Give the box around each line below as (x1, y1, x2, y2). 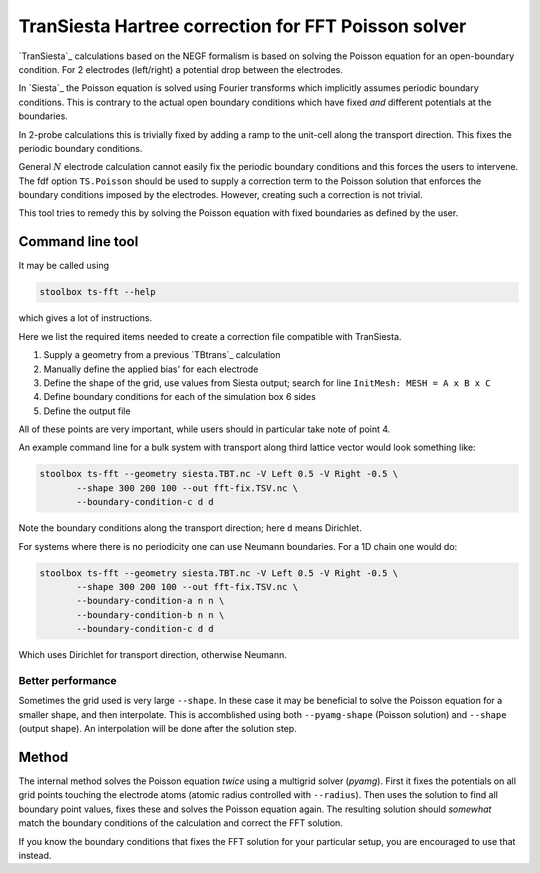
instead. (18, 849, 52, 861)
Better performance (18, 673, 117, 687)
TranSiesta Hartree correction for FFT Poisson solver (18, 15, 467, 37)
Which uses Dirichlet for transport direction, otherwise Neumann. (18, 649, 287, 661)
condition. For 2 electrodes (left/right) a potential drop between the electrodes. (18, 63, 344, 75)
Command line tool (18, 233, 139, 250)
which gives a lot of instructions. (18, 312, 153, 324)
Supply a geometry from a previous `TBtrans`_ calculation (43, 349, 281, 361)
